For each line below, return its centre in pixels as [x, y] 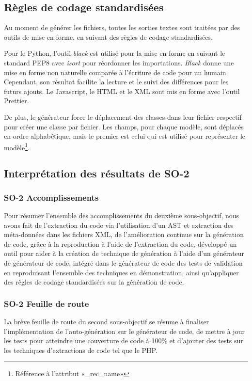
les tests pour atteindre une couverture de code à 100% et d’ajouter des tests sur [124, 341]
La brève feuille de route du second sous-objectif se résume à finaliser [107, 321]
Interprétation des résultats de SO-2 [97, 173]
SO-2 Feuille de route [47, 303]
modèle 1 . [17, 146]
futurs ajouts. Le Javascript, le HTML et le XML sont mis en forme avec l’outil [122, 91]
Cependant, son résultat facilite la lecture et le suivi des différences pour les [116, 82]
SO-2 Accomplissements [51, 197]
